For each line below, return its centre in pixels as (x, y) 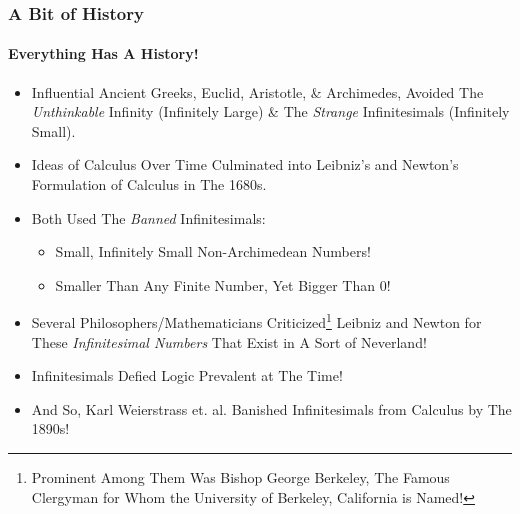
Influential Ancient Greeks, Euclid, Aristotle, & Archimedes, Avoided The (257, 91)
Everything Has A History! (103, 53)
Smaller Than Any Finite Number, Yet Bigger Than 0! (223, 284)
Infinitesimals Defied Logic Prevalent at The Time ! (187, 375)
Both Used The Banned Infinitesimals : (148, 217)
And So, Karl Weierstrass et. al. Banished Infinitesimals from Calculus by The (271, 408)
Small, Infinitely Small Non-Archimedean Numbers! (213, 251)
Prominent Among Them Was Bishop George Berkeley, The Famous (240, 477)
